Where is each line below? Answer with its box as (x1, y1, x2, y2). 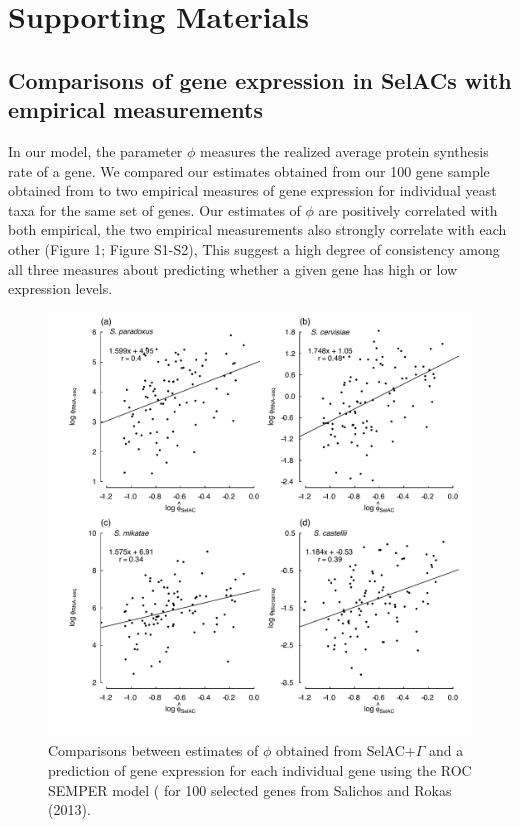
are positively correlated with (318, 199, 498, 220)
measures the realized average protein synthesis (200, 140, 489, 161)
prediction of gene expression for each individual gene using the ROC (48, 759, 472, 780)
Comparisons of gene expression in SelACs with (8, 64, 512, 95)
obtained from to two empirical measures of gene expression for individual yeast (8, 180, 497, 201)
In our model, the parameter (8, 140, 183, 161)
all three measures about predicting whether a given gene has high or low (8, 258, 458, 279)
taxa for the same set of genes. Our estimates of (8, 199, 301, 220)
